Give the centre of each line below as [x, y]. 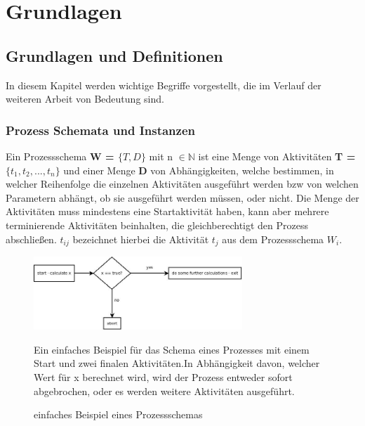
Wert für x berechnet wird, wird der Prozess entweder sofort [163, 377]
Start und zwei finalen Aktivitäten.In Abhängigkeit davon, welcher [177, 363]
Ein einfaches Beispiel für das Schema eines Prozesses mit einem [172, 349]
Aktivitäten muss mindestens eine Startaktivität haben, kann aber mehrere [167, 211]
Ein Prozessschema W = [60, 156]
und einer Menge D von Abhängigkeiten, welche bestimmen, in [199, 170]
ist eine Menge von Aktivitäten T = [277, 156]
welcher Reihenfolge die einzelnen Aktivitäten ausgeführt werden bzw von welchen [182, 184]
